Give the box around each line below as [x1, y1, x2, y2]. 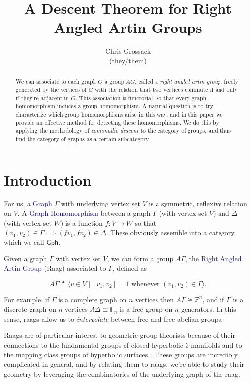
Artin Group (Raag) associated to [4, 263, 106, 273]
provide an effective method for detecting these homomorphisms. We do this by [15, 118, 219, 126]
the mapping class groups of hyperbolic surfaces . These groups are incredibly [4, 349, 238, 359]
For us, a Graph [4, 198, 52, 208]
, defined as [112, 263, 147, 273]
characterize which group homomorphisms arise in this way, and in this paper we [15, 110, 223, 118]
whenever [131, 280, 160, 288]
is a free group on [120, 304, 173, 314]
